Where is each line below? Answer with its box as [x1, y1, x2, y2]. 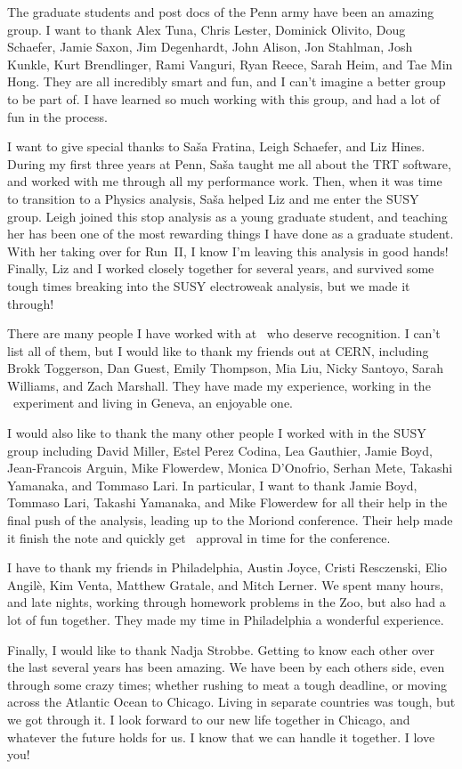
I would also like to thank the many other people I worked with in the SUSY [7, 424, 426, 442]
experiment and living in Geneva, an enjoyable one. [12, 393, 293, 412]
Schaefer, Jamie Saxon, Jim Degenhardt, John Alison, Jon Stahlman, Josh [7, 37, 413, 56]
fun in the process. [7, 107, 108, 125]
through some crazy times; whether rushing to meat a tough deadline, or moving [7, 675, 447, 693]
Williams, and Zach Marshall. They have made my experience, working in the [7, 376, 431, 394]
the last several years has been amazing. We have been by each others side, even [7, 658, 445, 676]
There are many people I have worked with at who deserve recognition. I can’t [7, 324, 441, 343]
